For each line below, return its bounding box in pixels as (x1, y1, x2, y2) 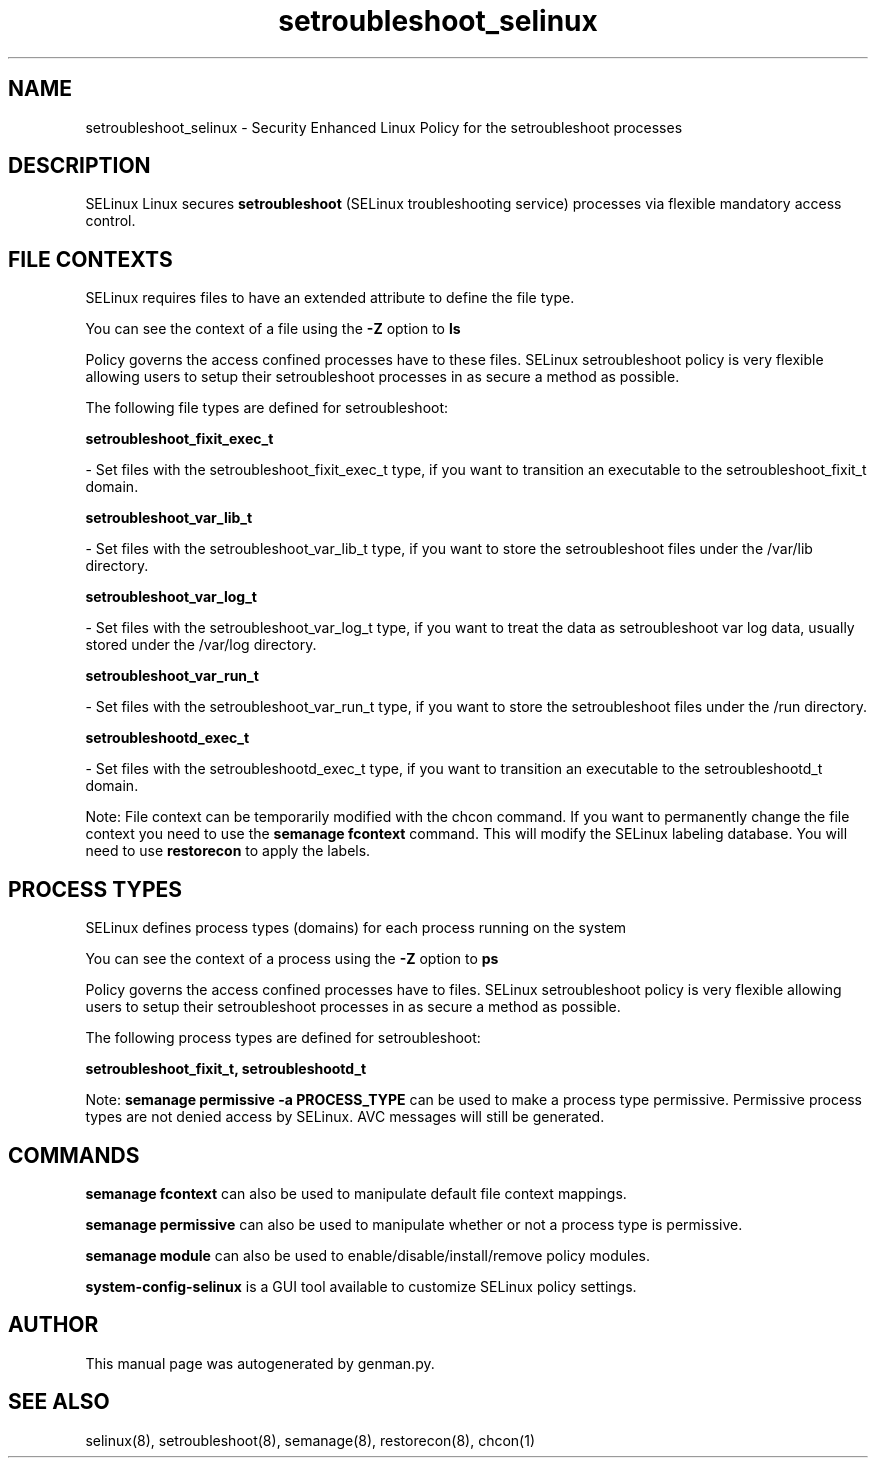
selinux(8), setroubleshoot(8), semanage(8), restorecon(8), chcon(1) (85, 1431, 535, 1449)
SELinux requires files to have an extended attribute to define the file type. (85, 289, 575, 307)
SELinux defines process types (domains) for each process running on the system (85, 919, 627, 937)
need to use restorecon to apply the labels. (85, 842, 371, 860)
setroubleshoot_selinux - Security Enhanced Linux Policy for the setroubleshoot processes (85, 118, 683, 136)
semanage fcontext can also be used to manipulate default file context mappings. (85, 1184, 627, 1202)
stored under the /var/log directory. (85, 636, 317, 654)
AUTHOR (8, 1312, 99, 1338)
